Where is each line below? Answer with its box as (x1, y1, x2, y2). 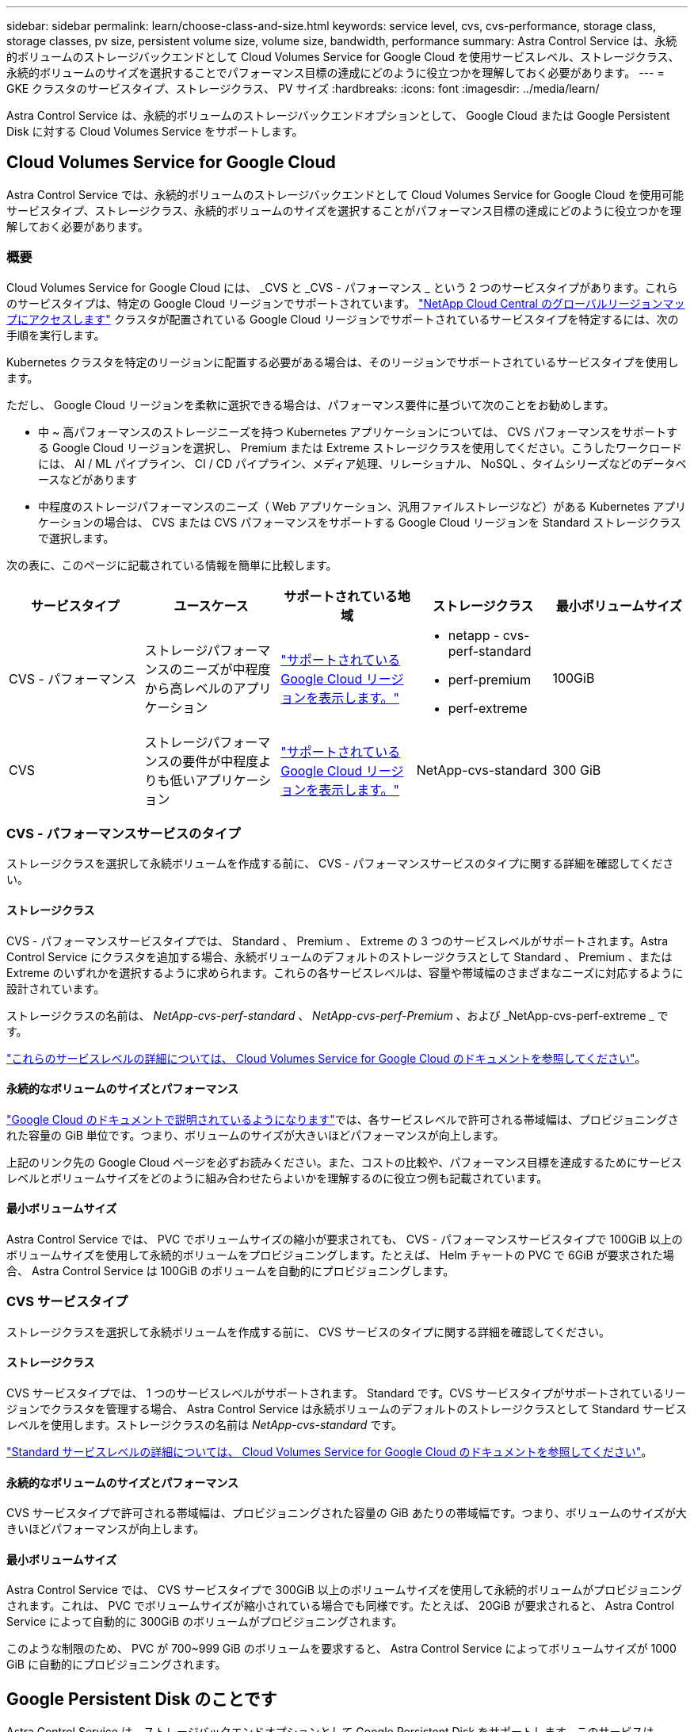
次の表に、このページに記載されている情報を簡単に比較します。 (6, 558, 337, 572)
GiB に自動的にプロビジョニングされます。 (6, 1657, 227, 1672)
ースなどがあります (38, 472, 138, 486)
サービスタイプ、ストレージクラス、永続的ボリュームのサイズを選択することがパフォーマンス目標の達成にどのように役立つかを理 (6, 203, 681, 217)
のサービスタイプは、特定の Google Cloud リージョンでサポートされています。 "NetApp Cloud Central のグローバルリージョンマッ (6, 296, 685, 310)
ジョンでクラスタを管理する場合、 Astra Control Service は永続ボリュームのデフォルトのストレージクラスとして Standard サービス (6, 1401, 687, 1416)
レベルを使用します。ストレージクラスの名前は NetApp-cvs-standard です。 (6, 1417, 402, 1431)
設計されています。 (6, 981, 105, 995)
